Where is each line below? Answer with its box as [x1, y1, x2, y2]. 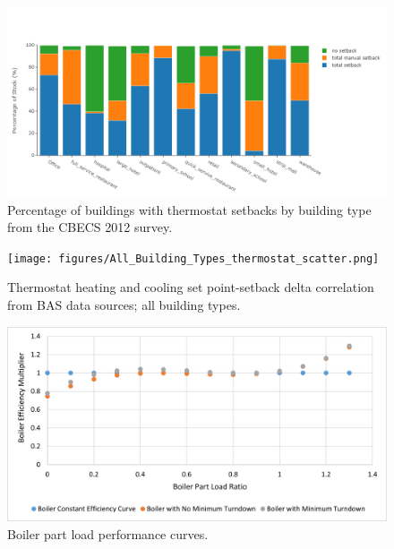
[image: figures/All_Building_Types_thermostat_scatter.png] [7, 252, 380, 265]
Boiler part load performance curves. [7, 525, 209, 544]
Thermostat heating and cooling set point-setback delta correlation [7, 278, 374, 296]
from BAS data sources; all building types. [7, 296, 241, 314]
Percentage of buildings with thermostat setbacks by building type [7, 200, 372, 219]
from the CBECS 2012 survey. [7, 218, 173, 236]
